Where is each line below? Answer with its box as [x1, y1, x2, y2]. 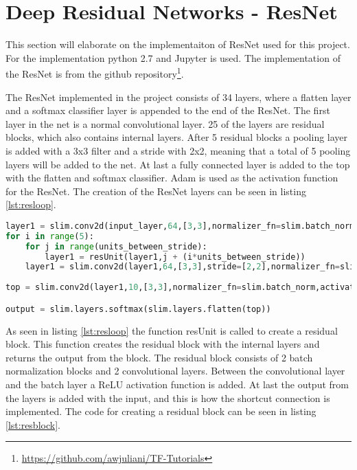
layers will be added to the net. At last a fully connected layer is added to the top [5, 157, 350, 171]
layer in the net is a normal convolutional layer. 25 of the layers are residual [5, 116, 325, 131]
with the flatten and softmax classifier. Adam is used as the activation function [5, 170, 338, 185]
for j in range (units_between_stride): [25, 241, 207, 251]
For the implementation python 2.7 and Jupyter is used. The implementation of [5, 50, 341, 65]
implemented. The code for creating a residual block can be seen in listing [5, 404, 316, 418]
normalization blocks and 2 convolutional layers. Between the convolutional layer [5, 363, 345, 378]
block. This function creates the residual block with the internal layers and [5, 337, 320, 351]
